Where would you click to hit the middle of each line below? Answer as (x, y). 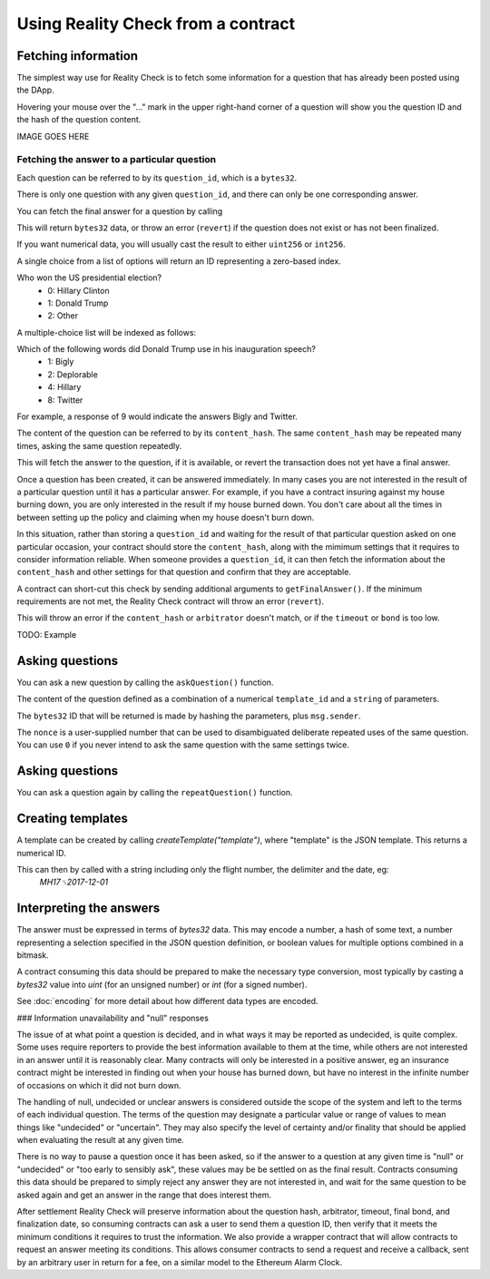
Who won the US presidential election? (89, 278)
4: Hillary (64, 387)
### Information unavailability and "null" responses (113, 1018)
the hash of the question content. (79, 120)
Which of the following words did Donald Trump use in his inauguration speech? (167, 349)
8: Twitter (65, 400)
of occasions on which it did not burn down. (99, 1085)
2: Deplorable (73, 374)
